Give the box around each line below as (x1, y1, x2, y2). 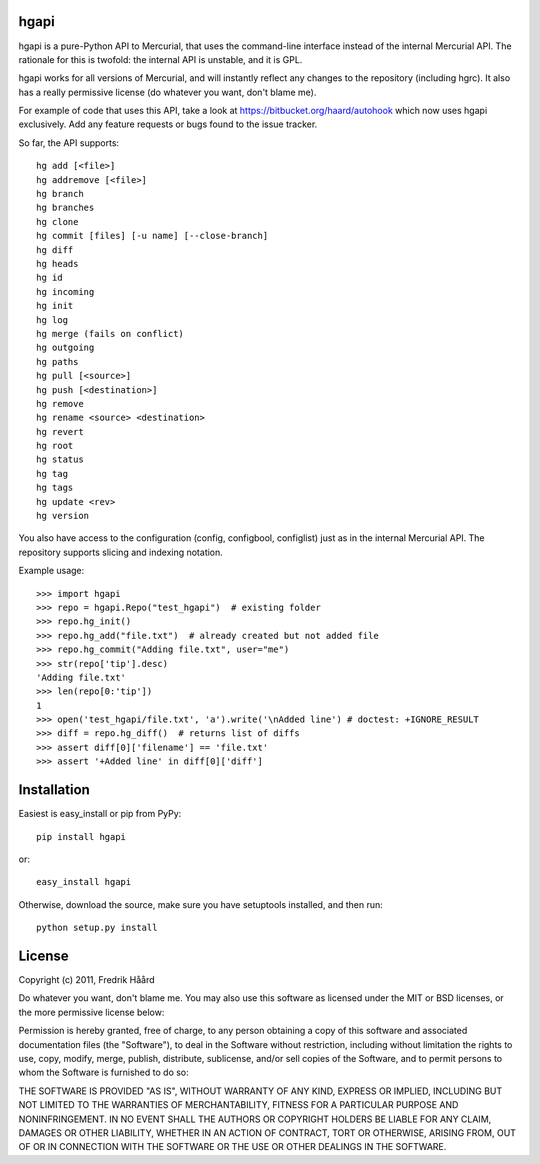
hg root (36, 440, 74, 452)
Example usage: (18, 565, 85, 577)
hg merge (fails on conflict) (36, 328, 185, 339)
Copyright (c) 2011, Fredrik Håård (18, 974, 155, 986)
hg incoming (36, 286, 95, 297)
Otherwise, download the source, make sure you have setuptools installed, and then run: (18, 898, 384, 910)
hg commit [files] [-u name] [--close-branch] (36, 230, 269, 242)
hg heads (36, 258, 79, 269)
